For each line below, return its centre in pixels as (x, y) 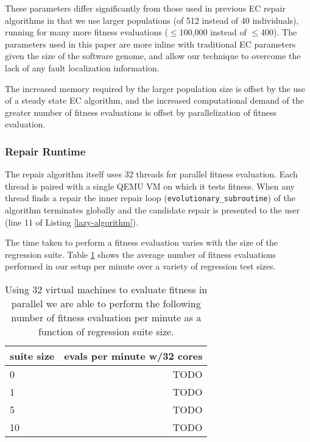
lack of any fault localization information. (82, 67)
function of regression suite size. (106, 331)
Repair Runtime (45, 151)
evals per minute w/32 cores (133, 355)
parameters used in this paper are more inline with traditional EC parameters (150, 44)
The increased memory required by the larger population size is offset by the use (155, 88)
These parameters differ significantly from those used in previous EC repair (145, 8)
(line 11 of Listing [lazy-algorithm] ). (72, 222)
